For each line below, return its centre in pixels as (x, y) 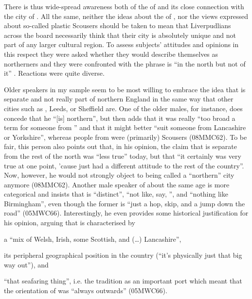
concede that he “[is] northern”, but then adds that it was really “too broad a (120, 118)
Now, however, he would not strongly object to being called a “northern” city (119, 175)
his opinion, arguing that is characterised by (70, 223)
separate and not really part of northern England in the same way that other (119, 99)
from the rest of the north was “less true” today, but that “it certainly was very (123, 156)
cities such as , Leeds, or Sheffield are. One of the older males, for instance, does (123, 108)
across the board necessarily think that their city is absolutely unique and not (120, 35)
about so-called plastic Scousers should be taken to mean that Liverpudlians (117, 25)
